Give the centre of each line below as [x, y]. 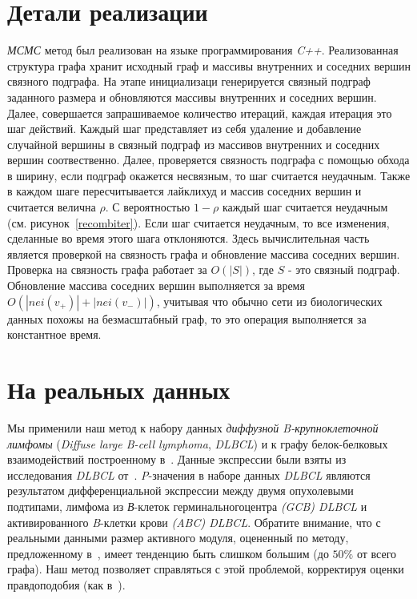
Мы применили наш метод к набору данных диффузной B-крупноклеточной [193, 427]
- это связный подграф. [344, 269]
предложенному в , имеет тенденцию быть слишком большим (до [168, 553]
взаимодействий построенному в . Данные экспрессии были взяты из [177, 459]
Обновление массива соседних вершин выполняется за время [156, 285]
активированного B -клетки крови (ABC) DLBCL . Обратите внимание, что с [194, 522]
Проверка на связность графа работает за [107, 269]
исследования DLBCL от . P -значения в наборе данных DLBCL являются [189, 474]
